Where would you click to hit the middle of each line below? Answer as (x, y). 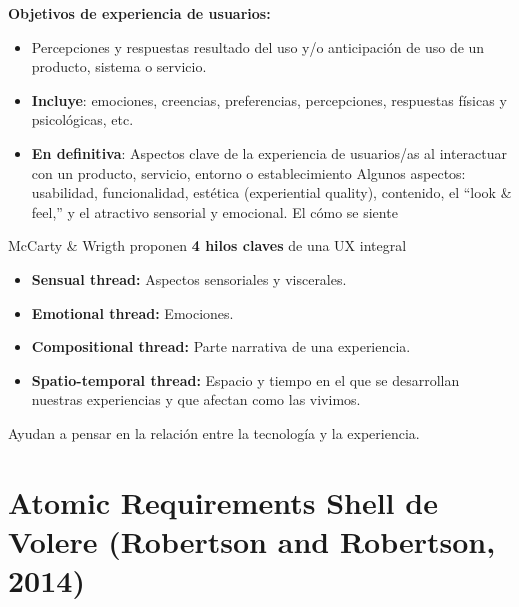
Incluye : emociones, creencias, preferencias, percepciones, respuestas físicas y (269, 99)
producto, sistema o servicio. (119, 66)
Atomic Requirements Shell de (223, 501)
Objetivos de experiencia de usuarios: (139, 13)
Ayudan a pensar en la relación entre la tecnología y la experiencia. (214, 432)
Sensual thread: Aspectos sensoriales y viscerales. (189, 278)
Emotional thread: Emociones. (132, 312)
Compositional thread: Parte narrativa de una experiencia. (221, 346)
